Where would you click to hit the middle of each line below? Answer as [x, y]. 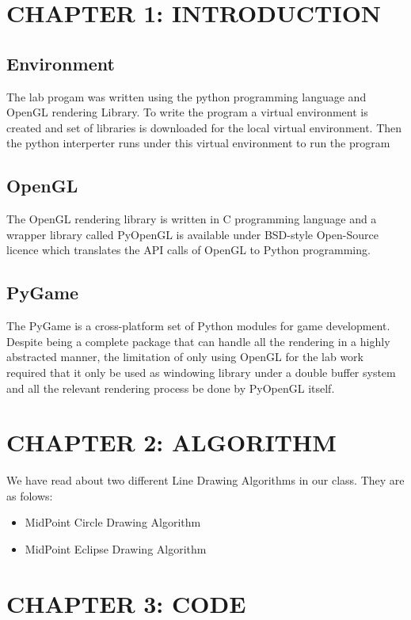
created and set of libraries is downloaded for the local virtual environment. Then [204, 127]
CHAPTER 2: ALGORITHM [171, 442]
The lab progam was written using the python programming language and [186, 96]
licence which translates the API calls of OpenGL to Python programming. [188, 250]
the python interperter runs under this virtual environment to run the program [198, 143]
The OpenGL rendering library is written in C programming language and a [192, 219]
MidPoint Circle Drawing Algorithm [113, 522]
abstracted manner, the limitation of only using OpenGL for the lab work [185, 357]
